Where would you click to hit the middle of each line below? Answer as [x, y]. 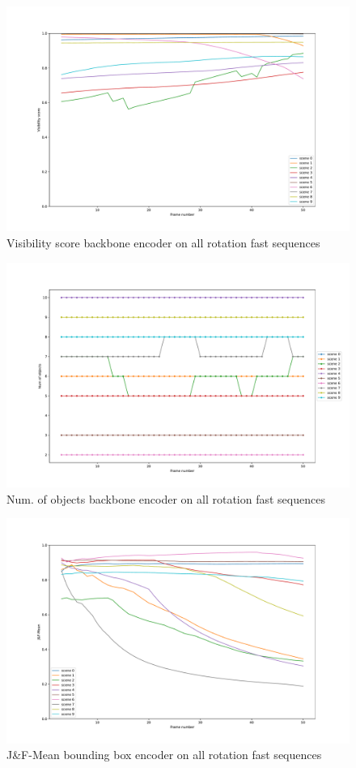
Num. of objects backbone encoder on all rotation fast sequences [166, 498]
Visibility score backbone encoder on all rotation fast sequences [163, 243]
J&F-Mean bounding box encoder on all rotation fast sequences [164, 755]
